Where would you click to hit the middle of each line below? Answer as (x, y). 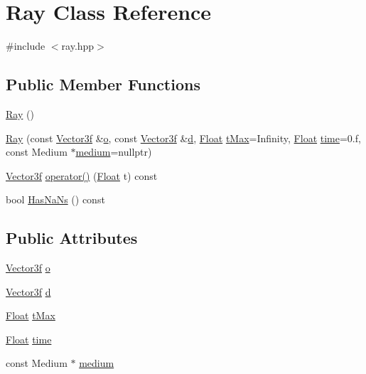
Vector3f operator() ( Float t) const (82, 175)
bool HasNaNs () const (55, 199)
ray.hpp (78, 46)
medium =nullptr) (114, 152)
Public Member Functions (103, 84)
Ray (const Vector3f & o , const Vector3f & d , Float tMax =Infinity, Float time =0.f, (183, 138)
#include (26, 46)
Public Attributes (72, 238)
